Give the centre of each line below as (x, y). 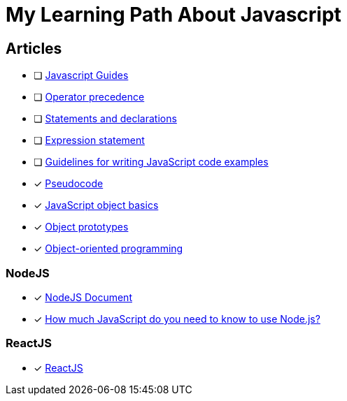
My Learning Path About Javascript (173, 15)
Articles (34, 48)
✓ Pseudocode (69, 184)
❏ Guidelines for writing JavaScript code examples (151, 162)
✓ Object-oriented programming (108, 249)
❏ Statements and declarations (105, 119)
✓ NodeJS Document (83, 297)
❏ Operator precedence (89, 97)
